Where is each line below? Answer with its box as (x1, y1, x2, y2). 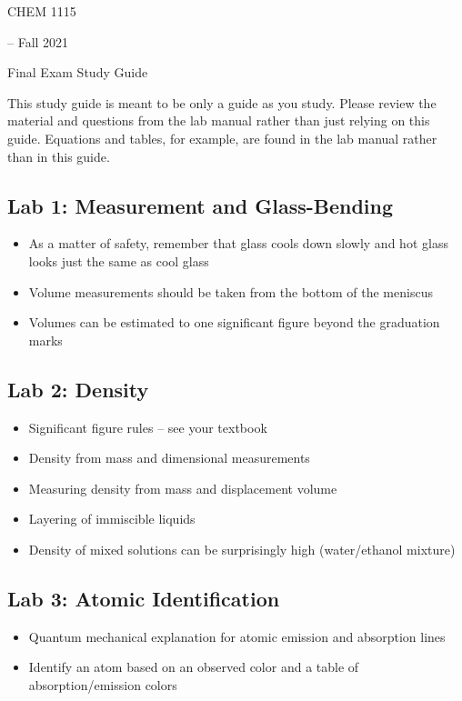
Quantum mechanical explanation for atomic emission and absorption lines (28, 626, 446, 646)
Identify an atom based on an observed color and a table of (28, 657, 359, 676)
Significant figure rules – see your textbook (28, 417, 267, 436)
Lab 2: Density (7, 375, 149, 403)
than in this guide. (7, 146, 110, 165)
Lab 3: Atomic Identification (7, 584, 280, 612)
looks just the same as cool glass (28, 251, 209, 270)
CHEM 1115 (7, 2, 76, 20)
